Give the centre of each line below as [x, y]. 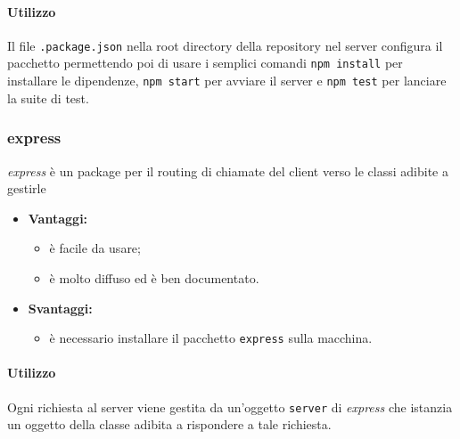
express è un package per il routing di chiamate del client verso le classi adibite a [228, 171]
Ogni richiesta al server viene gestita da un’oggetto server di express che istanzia [230, 406]
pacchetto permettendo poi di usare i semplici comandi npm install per [205, 63]
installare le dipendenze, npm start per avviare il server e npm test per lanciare [227, 81]
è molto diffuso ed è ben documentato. [154, 277]
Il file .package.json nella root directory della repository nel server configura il [225, 45]
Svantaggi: [60, 308]
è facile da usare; [95, 248]
